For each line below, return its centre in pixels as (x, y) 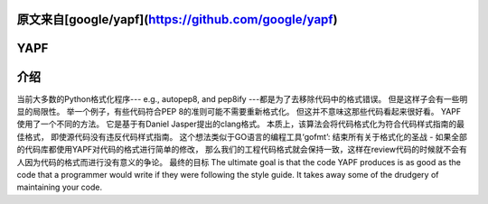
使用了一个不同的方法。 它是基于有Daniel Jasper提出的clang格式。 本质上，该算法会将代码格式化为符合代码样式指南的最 (241, 124)
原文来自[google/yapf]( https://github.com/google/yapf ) (177, 19)
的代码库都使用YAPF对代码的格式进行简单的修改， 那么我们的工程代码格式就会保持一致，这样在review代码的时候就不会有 (242, 150)
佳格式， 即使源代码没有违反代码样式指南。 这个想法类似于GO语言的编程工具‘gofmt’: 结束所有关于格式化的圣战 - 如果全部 (242, 136)
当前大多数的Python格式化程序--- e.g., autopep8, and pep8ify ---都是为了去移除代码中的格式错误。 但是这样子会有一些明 (242, 98)
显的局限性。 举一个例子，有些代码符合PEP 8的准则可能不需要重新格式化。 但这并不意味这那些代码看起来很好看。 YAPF (239, 111)
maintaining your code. (60, 187)
